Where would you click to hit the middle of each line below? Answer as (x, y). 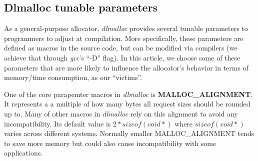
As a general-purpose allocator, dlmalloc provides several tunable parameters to (126, 28)
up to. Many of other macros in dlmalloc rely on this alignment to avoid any (121, 113)
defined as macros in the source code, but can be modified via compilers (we (121, 48)
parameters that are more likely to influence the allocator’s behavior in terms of (126, 67)
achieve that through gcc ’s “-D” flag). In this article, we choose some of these (122, 57)
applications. (23, 153)
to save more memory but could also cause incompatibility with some (110, 143)
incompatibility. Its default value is (57, 123)
